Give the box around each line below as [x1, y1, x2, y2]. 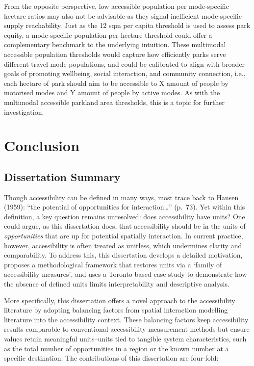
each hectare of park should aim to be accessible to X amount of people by [4, 78, 229, 88]
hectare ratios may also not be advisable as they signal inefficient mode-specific [4, 10, 242, 21]
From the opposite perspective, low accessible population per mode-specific [4, 1, 229, 11]
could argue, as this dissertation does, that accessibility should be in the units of [4, 221, 246, 231]
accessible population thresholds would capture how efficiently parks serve [4, 49, 226, 59]
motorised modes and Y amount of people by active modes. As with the [4, 87, 220, 98]
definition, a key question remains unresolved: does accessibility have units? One [4, 211, 245, 221]
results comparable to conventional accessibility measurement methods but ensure [4, 324, 250, 334]
